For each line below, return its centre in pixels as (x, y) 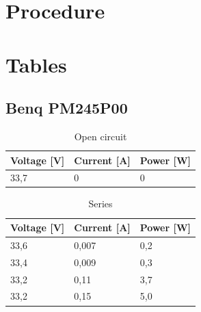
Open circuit (100, 136)
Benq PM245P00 (67, 108)
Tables (36, 64)
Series (100, 204)
